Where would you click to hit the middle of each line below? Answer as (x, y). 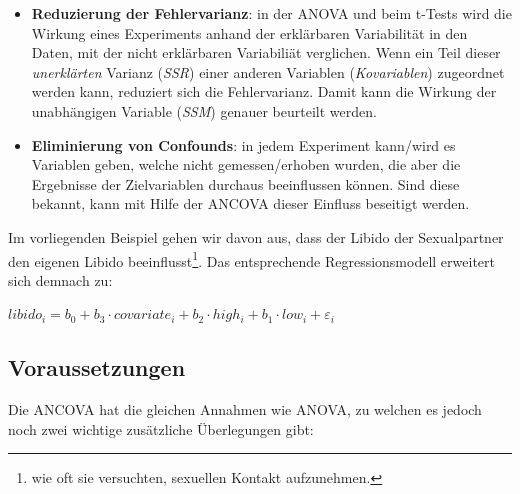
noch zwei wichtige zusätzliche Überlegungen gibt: (161, 428)
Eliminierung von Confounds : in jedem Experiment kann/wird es (243, 144)
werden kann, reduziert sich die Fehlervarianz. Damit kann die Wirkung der (264, 91)
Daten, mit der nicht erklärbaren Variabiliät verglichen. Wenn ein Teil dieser (266, 52)
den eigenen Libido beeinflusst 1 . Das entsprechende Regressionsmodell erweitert (251, 259)
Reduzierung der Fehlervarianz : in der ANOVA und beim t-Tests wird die (271, 13)
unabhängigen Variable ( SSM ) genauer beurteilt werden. (204, 110)
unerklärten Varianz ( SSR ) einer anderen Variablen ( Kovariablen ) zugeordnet (268, 71)
